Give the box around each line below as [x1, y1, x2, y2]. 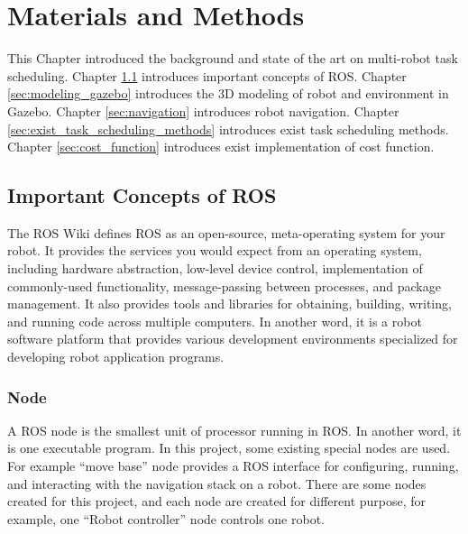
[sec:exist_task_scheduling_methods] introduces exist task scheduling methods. [7, 119, 449, 138]
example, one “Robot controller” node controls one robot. [7, 509, 325, 528]
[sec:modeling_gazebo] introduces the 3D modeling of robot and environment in [7, 84, 449, 103]
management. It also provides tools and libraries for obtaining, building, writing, [7, 294, 452, 313]
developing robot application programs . [7, 347, 225, 366]
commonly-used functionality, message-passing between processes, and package [7, 276, 441, 295]
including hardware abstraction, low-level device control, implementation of [7, 259, 423, 278]
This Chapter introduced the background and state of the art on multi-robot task [7, 49, 458, 68]
